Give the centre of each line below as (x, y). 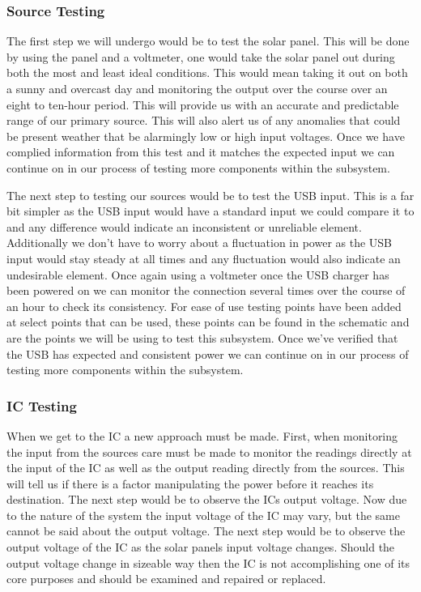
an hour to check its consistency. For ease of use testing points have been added (204, 306)
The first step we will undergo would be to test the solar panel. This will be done (208, 41)
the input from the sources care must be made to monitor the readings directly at (209, 451)
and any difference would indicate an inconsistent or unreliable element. (184, 226)
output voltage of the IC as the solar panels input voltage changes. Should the (201, 547)
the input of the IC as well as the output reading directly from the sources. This (206, 468)
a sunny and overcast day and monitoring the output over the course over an (197, 88)
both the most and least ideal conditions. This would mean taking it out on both (207, 72)
